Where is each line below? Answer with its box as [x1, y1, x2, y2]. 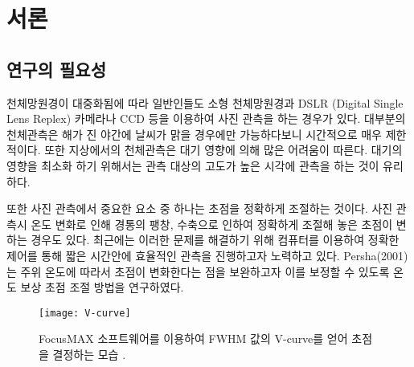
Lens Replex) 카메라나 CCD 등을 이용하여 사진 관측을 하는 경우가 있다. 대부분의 [6, 110, 406, 127]
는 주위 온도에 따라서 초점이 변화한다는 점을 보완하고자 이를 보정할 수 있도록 [6, 263, 390, 279]
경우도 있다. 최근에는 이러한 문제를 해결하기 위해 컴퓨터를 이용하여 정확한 [31, 231, 400, 248]
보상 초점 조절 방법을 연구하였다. [20, 279, 184, 296]
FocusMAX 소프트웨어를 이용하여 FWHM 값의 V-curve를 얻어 [39, 330, 348, 347]
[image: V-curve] [39, 307, 131, 319]
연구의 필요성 [6, 56, 106, 81]
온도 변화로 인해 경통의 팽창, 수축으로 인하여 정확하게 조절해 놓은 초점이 [31, 215, 393, 232]
